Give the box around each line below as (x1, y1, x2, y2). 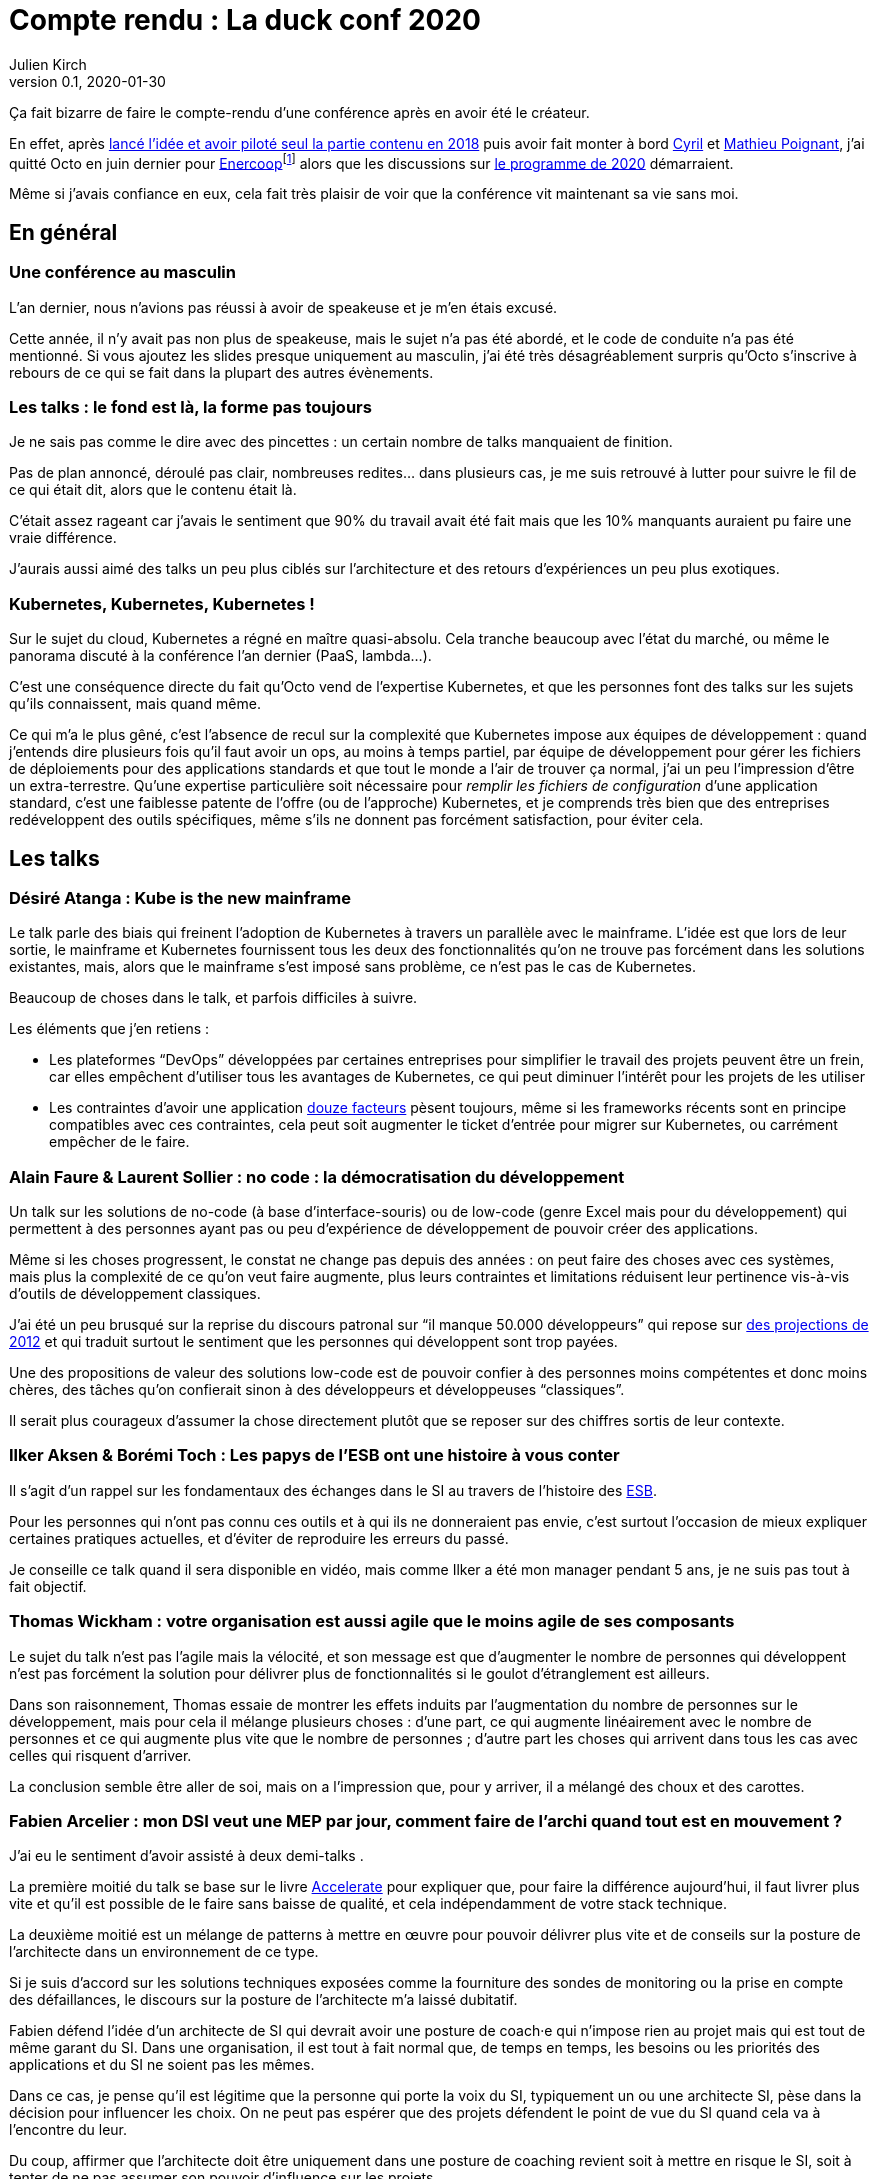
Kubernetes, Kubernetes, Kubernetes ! (9, 593, 315, 614)
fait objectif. (9, 1577, 87, 1595)
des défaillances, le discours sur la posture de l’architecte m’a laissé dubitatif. (9, 1991, 518, 2009)
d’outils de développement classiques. (9, 1285, 261, 1303)
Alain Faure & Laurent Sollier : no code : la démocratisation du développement (9, 1166, 625, 1187)
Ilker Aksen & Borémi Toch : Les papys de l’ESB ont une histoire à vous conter (9, 1445, 620, 1466)
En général (9, 219, 118, 245)
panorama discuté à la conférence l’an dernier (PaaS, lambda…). (9, 647, 432, 665)
